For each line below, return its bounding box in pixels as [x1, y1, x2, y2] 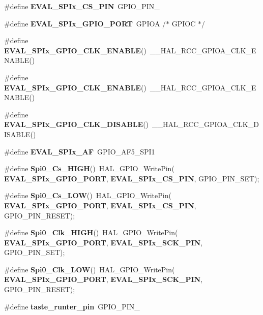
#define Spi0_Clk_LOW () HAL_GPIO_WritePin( [4, 264, 175, 274]
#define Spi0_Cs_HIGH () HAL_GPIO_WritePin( [4, 163, 174, 174]
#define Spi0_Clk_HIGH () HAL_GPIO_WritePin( [4, 227, 178, 238]
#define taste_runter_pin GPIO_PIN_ [4, 301, 140, 311]
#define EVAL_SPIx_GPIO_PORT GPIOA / [4, 18, 166, 28]
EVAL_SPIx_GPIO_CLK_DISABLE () [4, 119, 149, 130]
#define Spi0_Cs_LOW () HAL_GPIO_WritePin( [4, 190, 171, 201]
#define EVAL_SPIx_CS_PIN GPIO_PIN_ [4, 1, 160, 11]
